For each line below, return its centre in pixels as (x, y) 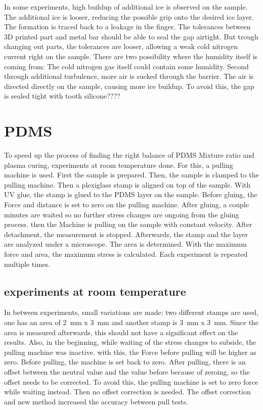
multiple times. (27, 264)
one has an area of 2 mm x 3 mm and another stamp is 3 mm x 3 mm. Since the (131, 322)
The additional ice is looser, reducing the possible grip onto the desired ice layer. (129, 16)
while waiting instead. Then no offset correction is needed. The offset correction (127, 392)
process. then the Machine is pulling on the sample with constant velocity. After (128, 224)
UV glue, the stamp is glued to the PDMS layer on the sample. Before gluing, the (131, 194)
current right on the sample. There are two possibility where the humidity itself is (131, 56)
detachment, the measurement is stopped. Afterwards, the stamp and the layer (126, 234)
